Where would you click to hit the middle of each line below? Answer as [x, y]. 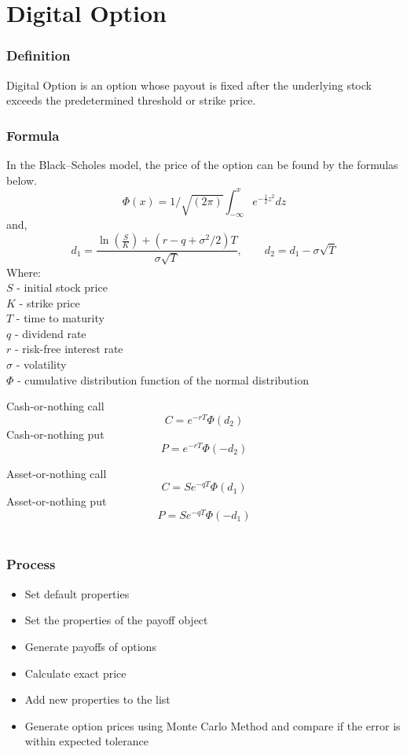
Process [31, 564]
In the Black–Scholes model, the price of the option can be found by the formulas [202, 164]
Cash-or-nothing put [55, 434]
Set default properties [77, 593]
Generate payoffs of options [90, 646]
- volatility [41, 364]
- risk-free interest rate [69, 349]
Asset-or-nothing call [57, 473]
